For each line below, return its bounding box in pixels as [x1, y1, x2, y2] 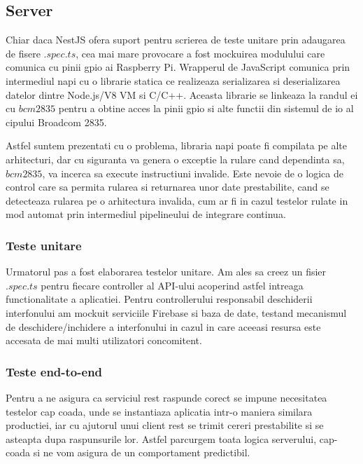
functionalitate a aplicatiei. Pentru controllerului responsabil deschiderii [6, 292, 313, 306]
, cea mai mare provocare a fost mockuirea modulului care [76, 46, 325, 60]
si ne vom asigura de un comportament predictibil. [33, 445, 250, 460]
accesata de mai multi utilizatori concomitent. [6, 333, 202, 348]
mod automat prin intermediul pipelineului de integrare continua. [6, 207, 286, 221]
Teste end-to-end [6, 362, 103, 380]
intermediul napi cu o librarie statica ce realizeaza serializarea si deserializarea [6, 73, 341, 88]
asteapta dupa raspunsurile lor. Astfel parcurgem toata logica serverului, [6, 431, 317, 446]
